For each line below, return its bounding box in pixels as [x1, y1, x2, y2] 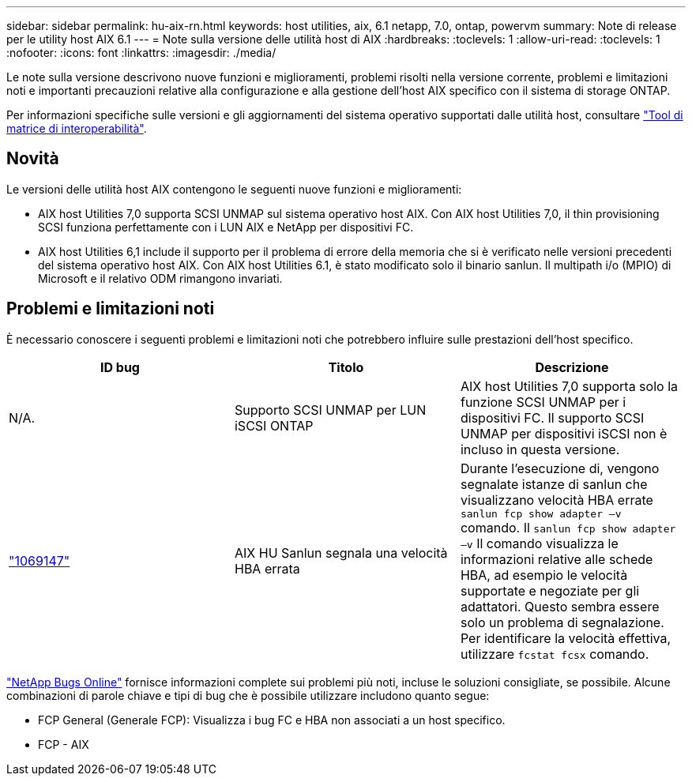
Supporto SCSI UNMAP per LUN [234, 401, 427, 418]
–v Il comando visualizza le [460, 535, 619, 551]
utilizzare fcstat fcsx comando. [460, 645, 649, 662]
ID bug [100, 359, 140, 375]
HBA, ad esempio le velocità [460, 566, 628, 583]
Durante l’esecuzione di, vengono [460, 460, 660, 476]
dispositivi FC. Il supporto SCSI [460, 409, 645, 426]
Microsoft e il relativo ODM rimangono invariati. [38, 271, 283, 285]
